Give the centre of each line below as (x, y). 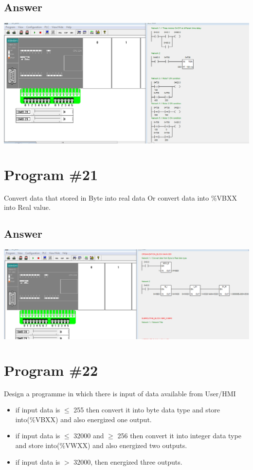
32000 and (89, 436)
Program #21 (51, 174)
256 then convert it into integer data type (179, 436)
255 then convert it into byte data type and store (147, 410)
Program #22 (51, 370)
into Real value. (27, 207)
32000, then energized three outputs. (128, 461)
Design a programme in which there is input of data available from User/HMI (120, 393)
